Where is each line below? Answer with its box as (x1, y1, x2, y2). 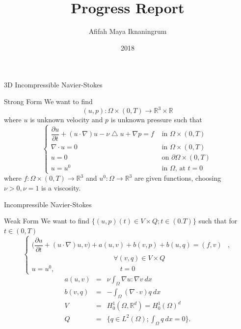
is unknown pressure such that (110, 114, 202, 124)
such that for (198, 216, 238, 226)
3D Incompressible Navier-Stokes (4, 80, 103, 90)
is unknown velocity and (30, 114, 103, 124)
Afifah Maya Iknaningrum (88, 26, 167, 36)
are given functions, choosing (134, 173, 221, 183)
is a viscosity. (41, 182, 81, 192)
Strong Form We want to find (4, 96, 93, 106)
